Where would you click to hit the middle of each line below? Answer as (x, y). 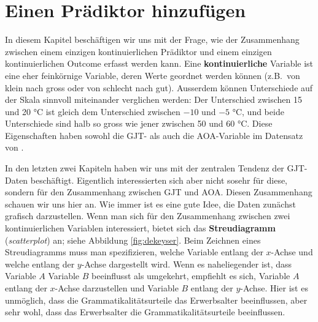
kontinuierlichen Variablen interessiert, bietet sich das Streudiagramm (140, 228)
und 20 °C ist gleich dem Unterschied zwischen (93, 111)
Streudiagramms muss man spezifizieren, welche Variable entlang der (134, 252)
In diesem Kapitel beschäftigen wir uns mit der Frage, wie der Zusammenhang (152, 39)
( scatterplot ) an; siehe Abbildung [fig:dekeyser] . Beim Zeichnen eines (133, 240)
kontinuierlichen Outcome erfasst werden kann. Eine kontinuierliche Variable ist (159, 63)
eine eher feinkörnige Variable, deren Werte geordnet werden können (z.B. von (153, 75)
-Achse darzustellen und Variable (117, 288)
